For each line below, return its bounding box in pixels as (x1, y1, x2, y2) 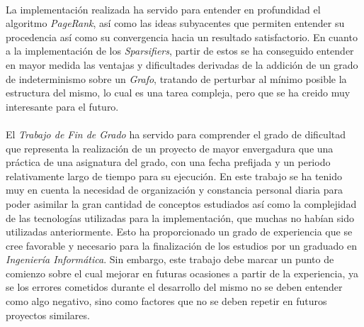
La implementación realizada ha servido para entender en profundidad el (6, 1, 321, 16)
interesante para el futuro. (6, 99, 119, 113)
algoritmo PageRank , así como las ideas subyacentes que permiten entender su (6, 16, 345, 31)
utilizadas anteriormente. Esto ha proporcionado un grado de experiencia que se (6, 224, 353, 239)
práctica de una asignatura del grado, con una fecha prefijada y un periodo (6, 155, 331, 170)
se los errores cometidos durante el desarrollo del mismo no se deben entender (6, 279, 343, 294)
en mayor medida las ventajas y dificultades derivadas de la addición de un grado (6, 57, 358, 72)
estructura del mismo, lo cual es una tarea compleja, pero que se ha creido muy (6, 85, 351, 100)
